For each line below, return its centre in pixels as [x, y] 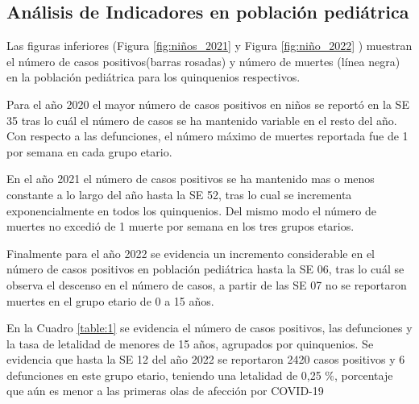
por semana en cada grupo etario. [89, 151]
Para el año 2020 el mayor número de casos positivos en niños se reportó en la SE [208, 104]
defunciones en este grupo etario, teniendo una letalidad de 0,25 [164, 375]
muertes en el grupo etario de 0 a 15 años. [110, 300]
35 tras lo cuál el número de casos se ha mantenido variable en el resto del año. [202, 120]
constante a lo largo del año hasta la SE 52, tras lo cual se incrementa [179, 194]
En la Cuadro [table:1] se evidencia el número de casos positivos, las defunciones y [209, 328]
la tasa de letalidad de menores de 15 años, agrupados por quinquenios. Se [190, 343]
